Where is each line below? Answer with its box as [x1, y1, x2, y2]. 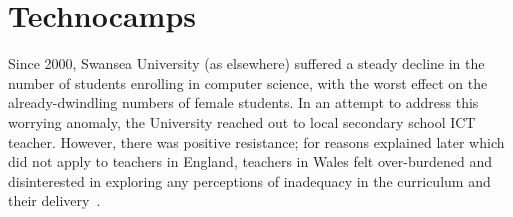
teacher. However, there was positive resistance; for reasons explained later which [8, 131, 505, 152]
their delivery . [8, 190, 101, 211]
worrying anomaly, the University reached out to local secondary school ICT [8, 111, 476, 132]
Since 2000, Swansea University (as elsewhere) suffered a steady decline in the [8, 53, 485, 74]
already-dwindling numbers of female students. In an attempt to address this [8, 92, 479, 113]
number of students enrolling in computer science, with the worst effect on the [8, 72, 488, 93]
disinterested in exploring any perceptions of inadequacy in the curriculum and [8, 170, 491, 191]
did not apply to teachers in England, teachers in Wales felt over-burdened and [8, 151, 493, 172]
